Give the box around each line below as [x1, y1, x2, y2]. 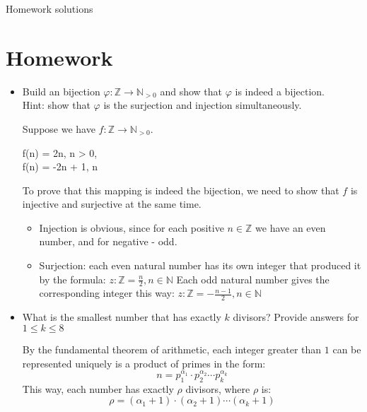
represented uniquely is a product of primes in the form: [22, 355, 266, 370]
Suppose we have [22, 121, 95, 136]
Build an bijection [22, 83, 100, 98]
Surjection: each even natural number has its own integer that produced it [39, 258, 361, 273]
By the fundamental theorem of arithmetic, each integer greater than [22, 341, 322, 356]
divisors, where [185, 381, 250, 396]
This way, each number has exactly [22, 381, 174, 396]
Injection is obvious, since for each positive [39, 220, 224, 235]
